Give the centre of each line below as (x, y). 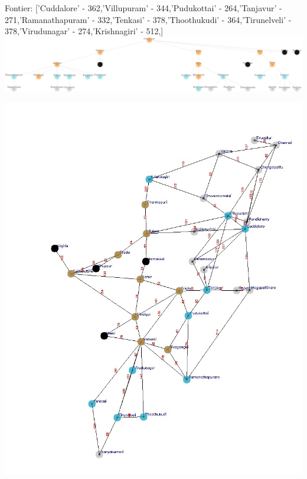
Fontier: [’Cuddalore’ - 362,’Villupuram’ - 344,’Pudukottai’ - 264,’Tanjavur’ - (143, 8)
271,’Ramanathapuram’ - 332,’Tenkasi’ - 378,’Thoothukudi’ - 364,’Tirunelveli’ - (148, 19)
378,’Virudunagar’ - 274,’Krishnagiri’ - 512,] (84, 31)
